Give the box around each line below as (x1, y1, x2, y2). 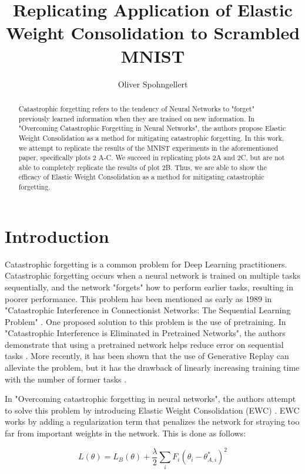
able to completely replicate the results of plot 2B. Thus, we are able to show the (18, 162, 267, 172)
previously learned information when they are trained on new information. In (18, 113, 255, 123)
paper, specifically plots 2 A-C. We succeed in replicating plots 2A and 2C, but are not (18, 153, 285, 162)
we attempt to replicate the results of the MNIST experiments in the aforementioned (18, 143, 279, 153)
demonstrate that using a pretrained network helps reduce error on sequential (5, 338, 284, 350)
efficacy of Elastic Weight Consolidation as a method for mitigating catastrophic (18, 172, 264, 182)
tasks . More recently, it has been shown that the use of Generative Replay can (5, 350, 289, 362)
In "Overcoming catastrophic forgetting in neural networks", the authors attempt (5, 392, 296, 405)
